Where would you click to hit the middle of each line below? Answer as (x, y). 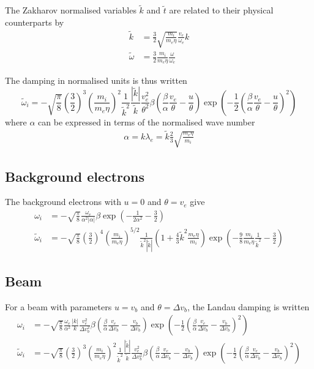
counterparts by (35, 22)
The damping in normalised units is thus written (96, 80)
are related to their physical (221, 10)
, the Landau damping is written (248, 306)
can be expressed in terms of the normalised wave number (147, 121)
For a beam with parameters (58, 306)
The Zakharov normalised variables (71, 10)
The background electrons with (63, 202)
